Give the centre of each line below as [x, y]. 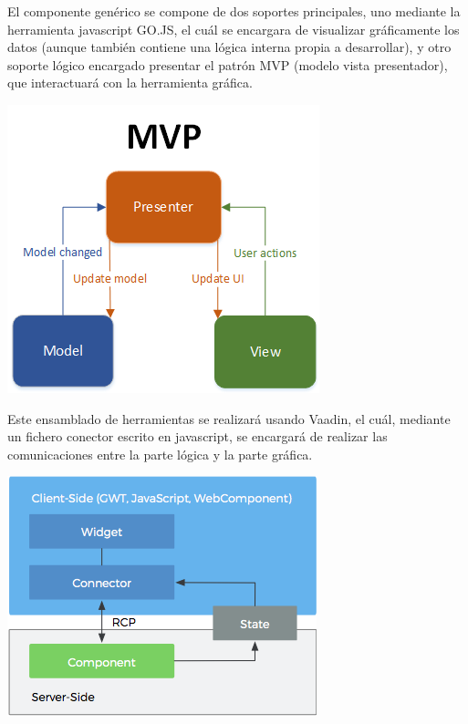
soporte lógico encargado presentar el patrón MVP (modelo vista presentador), [228, 64]
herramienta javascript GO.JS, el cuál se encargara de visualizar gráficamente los [234, 29]
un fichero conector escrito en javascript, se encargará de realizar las [198, 436]
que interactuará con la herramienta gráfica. [130, 83]
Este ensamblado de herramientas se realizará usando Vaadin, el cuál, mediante [229, 418]
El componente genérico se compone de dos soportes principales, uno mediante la [234, 11]
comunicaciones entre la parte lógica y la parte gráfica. [160, 454]
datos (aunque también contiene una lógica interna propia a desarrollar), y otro [229, 47]
